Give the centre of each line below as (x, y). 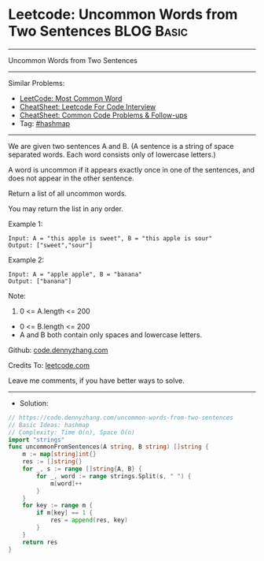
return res (40, 542)
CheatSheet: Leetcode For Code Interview (88, 106)
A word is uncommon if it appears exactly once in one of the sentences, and (132, 169)
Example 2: (26, 260)
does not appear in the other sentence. (71, 178)
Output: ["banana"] (40, 281)
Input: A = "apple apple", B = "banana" (75, 274)
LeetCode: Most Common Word (71, 98)
